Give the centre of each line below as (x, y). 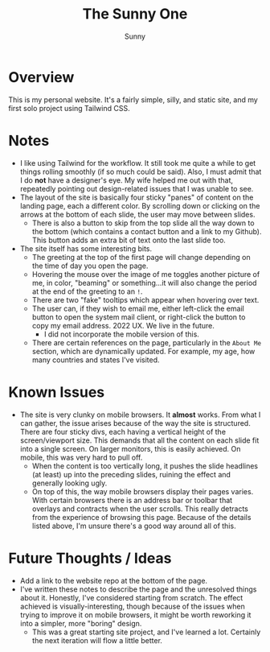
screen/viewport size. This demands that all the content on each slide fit (139, 440)
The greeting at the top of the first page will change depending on (141, 257)
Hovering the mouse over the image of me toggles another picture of (146, 274)
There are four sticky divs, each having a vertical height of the (123, 431)
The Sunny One (135, 14)
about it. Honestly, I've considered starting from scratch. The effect (131, 597)
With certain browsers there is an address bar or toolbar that (132, 500)
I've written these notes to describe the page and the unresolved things (138, 589)
